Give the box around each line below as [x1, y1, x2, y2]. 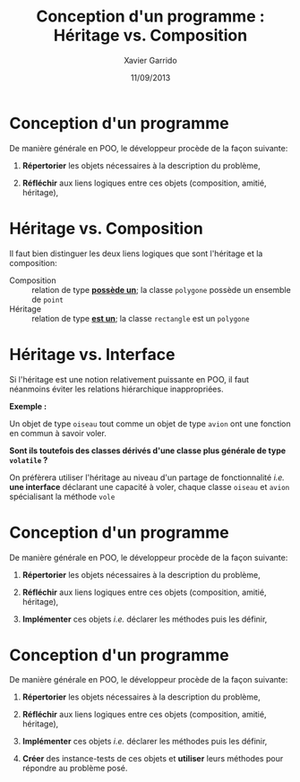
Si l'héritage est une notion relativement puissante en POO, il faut [9, 374, 249, 384]
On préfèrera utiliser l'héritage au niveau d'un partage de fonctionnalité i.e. [9, 472, 285, 483]
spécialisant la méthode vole [9, 491, 116, 502]
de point [31, 294, 64, 305]
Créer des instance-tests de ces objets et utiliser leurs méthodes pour [21, 753, 284, 764]
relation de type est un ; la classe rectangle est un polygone [31, 313, 250, 323]
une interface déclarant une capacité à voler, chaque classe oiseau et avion [9, 481, 290, 492]
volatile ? [9, 454, 48, 465]
